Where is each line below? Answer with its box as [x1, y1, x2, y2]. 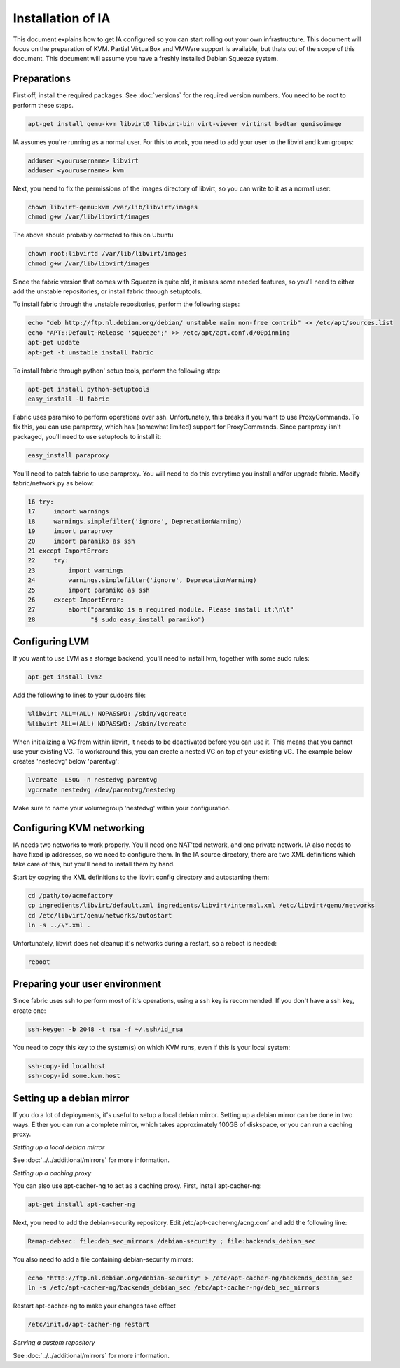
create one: [13, 1006, 46, 1015]
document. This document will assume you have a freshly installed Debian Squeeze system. [13, 55, 279, 63]
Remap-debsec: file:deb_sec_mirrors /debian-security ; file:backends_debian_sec [27, 1237, 317, 1245]
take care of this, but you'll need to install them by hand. [13, 860, 175, 869]
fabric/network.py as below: [13, 479, 95, 488]
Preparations [13, 73, 71, 85]
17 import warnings [27, 508, 110, 516]
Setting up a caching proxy [13, 1168, 92, 1177]
